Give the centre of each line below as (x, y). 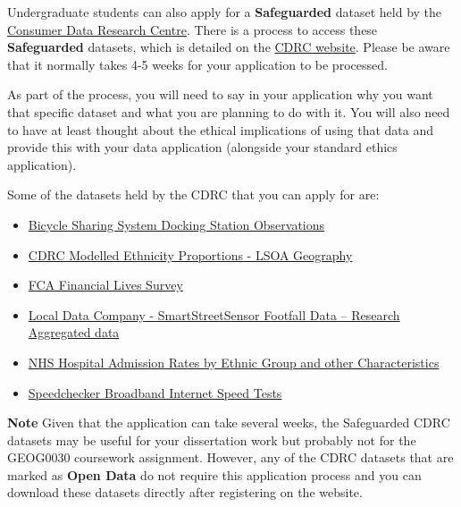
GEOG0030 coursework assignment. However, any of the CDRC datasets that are (230, 457)
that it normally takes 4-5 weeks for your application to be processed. (197, 64)
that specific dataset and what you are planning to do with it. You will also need (229, 111)
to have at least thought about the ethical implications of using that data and (221, 129)
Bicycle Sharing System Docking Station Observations (176, 224)
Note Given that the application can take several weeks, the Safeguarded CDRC (229, 422)
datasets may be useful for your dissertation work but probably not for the (212, 439)
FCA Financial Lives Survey (105, 285)
